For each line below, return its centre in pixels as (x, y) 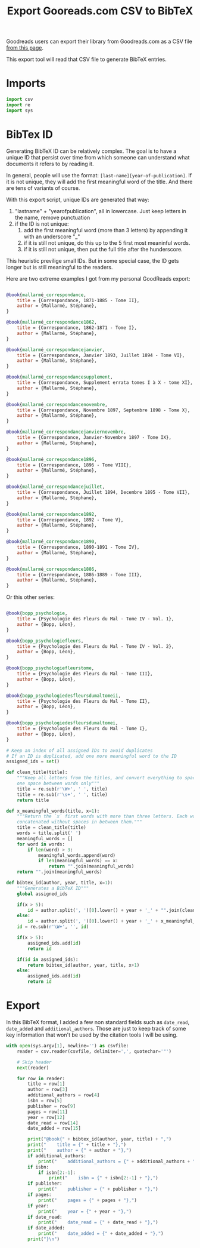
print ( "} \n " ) (44, 1239)
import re (18, 105)
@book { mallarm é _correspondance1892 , (51, 514)
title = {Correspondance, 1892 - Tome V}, (70, 520)
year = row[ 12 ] (46, 1117)
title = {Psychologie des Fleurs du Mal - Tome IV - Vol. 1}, (96, 619)
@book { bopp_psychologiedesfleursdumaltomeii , (63, 696)
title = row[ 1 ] (46, 1084)
